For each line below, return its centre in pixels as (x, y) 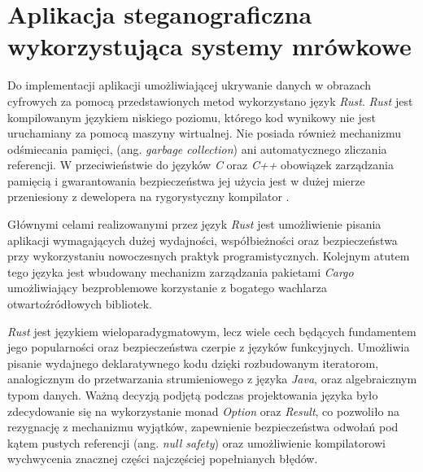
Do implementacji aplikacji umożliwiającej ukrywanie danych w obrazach (190, 85)
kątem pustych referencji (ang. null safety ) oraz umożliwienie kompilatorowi (196, 442)
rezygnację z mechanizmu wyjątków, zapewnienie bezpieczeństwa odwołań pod (203, 427)
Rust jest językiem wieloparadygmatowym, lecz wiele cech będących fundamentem (212, 331)
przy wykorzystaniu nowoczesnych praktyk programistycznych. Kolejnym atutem (209, 256)
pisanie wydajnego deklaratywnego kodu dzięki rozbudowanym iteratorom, (193, 363)
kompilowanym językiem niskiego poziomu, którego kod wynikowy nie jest (192, 117)
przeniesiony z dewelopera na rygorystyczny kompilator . (148, 197)
